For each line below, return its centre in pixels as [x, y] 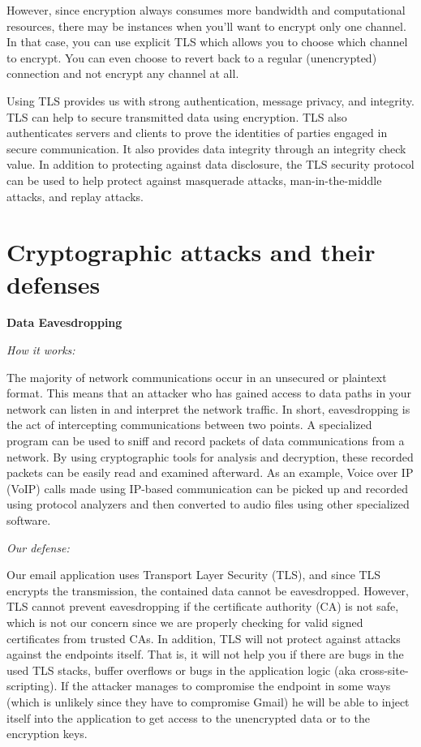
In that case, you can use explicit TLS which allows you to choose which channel [207, 42]
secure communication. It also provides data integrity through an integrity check [206, 148]
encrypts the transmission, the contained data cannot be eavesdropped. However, [208, 590]
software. [29, 519]
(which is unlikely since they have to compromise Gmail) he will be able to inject [208, 701]
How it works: [41, 350]
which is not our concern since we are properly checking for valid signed [185, 622]
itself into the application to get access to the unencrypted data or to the [188, 717]
